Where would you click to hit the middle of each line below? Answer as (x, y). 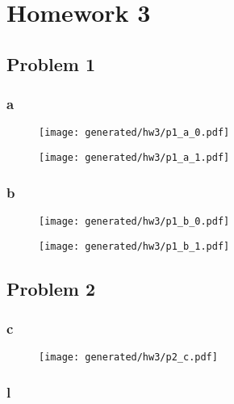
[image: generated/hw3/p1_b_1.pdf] (134, 246)
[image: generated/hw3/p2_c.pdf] (128, 358)
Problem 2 (51, 288)
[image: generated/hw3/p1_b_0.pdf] (134, 221)
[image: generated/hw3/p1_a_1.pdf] (134, 158)
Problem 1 (51, 63)
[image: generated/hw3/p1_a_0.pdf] (134, 133)
